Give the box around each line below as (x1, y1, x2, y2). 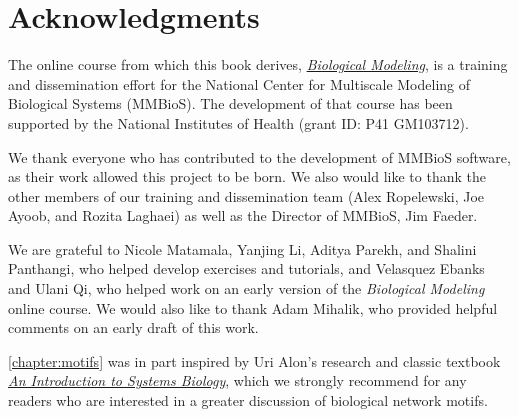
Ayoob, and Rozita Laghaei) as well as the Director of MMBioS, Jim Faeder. (8, 205, 478, 226)
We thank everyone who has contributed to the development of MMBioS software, (8, 146, 511, 167)
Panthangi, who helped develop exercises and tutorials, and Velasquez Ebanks (8, 258, 485, 279)
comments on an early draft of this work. (8, 317, 259, 338)
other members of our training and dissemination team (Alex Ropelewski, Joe (8, 185, 485, 206)
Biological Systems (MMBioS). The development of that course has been (8, 93, 453, 114)
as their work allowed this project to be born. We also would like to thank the (8, 166, 486, 187)
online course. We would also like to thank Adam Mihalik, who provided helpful (8, 297, 498, 318)
